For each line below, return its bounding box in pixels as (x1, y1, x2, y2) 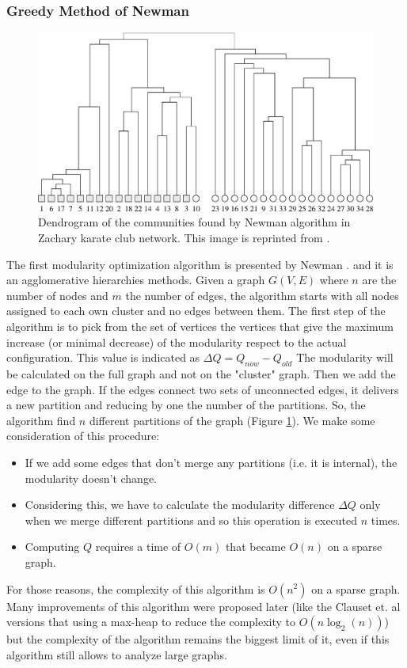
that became (225, 538, 286, 555)
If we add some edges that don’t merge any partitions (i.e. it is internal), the (25, 454, 397, 470)
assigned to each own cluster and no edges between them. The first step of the (6, 302, 386, 319)
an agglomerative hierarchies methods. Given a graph (6, 271, 265, 288)
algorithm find (6, 412, 76, 428)
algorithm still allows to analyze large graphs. (6, 646, 227, 662)
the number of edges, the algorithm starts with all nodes (125, 287, 399, 303)
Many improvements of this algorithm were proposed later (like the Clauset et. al (6, 598, 401, 614)
